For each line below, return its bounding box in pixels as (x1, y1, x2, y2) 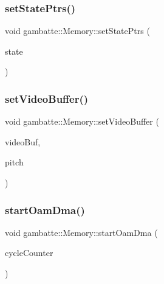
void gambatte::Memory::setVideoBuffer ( (5, 115, 159, 128)
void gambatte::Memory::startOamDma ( (5, 226, 158, 238)
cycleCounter (5, 246, 53, 259)
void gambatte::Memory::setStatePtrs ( (5, 24, 150, 37)
